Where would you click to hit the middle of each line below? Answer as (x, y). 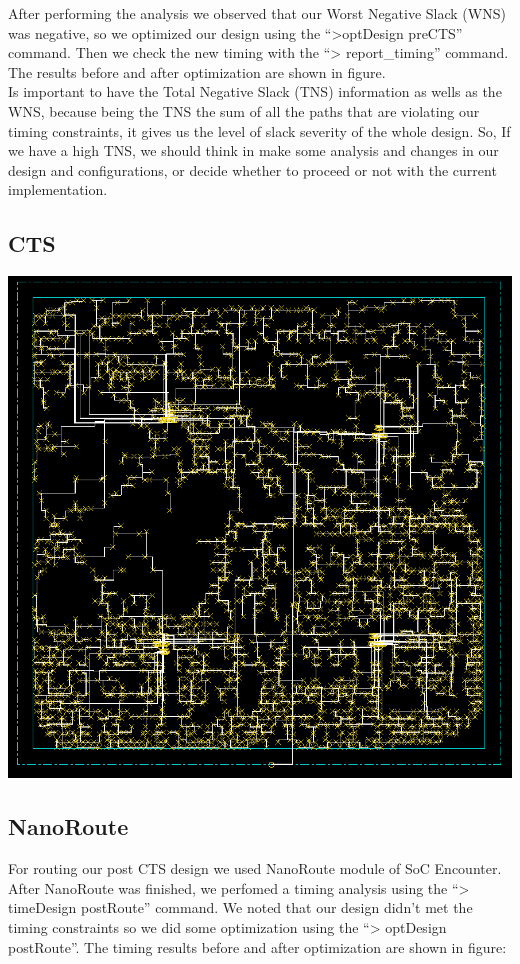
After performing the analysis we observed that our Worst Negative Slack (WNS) (257, 13)
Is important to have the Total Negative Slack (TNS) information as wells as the (255, 91)
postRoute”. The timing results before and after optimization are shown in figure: (257, 946)
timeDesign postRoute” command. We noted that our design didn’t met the (240, 907)
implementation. (58, 189)
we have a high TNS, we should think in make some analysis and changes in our (253, 150)
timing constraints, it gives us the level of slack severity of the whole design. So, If (259, 130)
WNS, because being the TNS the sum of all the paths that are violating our (244, 110)
